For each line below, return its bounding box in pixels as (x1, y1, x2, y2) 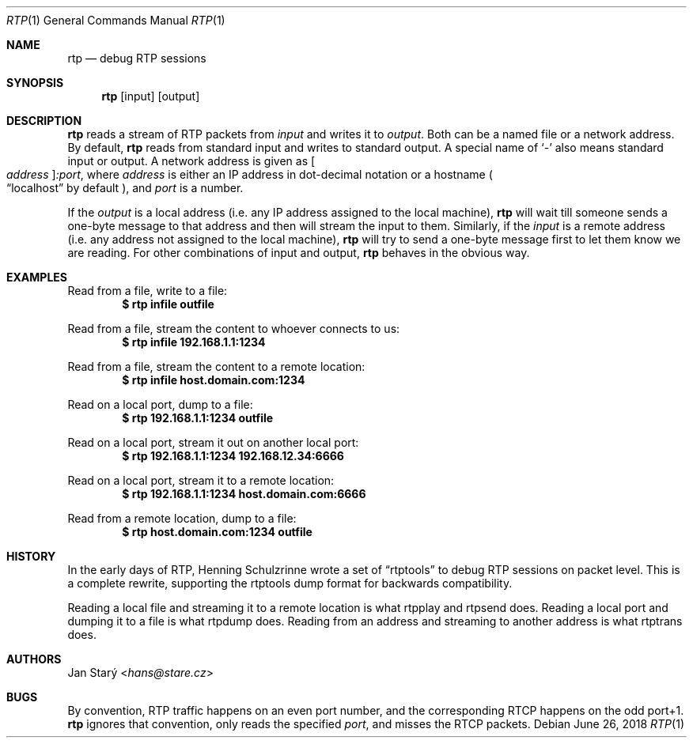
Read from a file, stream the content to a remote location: (67, 360, 365, 373)
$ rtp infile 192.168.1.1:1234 (122, 335, 266, 349)
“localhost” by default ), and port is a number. (6, 181, 244, 194)
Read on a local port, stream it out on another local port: (67, 436, 359, 449)
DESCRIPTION (6, 114, 82, 127)
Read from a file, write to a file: (67, 284, 228, 297)
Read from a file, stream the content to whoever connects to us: (67, 322, 400, 335)
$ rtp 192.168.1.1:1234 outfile (122, 411, 274, 425)
